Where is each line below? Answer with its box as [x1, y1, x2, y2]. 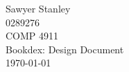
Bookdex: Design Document [6, 42, 124, 56]
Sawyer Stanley [6, 1, 71, 15]
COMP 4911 [6, 28, 59, 43]
